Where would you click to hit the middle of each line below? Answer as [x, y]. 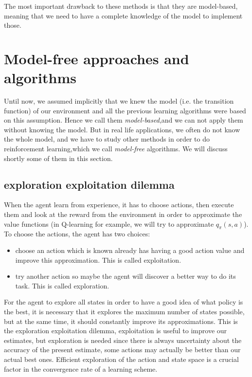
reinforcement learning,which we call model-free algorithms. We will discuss [116, 149]
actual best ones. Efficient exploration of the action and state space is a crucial [121, 359]
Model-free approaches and [97, 58]
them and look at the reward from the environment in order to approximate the [123, 214]
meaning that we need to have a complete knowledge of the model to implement [123, 15]
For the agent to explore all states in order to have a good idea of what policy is [124, 302]
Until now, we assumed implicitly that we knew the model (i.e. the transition [119, 101]
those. [13, 25]
